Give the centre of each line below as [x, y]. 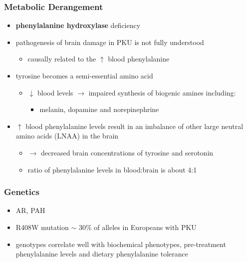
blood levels [55, 92]
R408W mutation [42, 227]
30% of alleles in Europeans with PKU [137, 227]
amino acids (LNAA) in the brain [67, 136]
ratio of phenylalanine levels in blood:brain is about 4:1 [112, 169]
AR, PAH [30, 210]
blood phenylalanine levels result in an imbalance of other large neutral [134, 126]
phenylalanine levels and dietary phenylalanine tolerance [102, 254]
